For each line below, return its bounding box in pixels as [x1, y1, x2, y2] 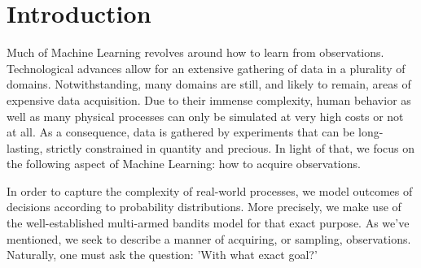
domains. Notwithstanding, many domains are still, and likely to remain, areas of [7, 76, 411, 93]
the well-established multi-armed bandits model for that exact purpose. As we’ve [7, 214, 410, 231]
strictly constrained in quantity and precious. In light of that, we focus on [46, 139, 415, 156]
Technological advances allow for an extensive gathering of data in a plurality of [7, 59, 406, 76]
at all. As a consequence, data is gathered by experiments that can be [7, 123, 355, 140]
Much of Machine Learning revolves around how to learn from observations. [7, 44, 384, 61]
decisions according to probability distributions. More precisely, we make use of [7, 198, 401, 215]
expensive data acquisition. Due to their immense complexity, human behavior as [7, 91, 411, 108]
